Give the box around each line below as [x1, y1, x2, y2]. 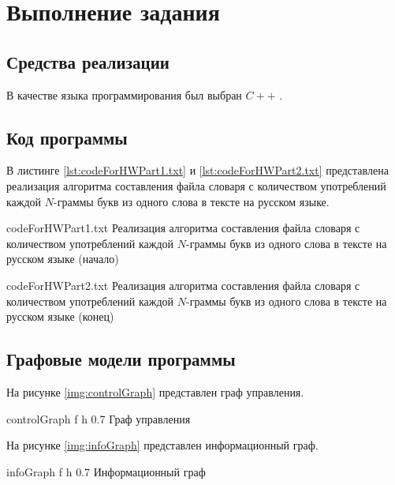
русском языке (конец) [6, 308, 114, 325]
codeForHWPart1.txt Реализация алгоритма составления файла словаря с [6, 220, 360, 236]
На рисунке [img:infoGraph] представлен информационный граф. [6, 437, 319, 453]
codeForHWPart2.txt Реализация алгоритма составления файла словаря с [6, 276, 360, 293]
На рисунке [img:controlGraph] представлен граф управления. [6, 383, 304, 400]
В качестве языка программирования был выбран [6, 86, 242, 103]
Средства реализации [6, 49, 170, 73]
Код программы [6, 125, 128, 149]
